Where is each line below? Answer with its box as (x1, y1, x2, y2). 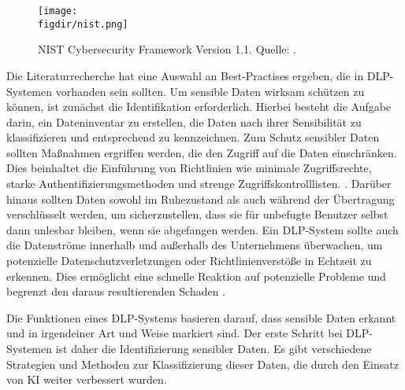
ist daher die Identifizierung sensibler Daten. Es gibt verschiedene (55, 340, 372, 356)
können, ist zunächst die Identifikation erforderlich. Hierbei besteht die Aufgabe (6, 98, 392, 115)
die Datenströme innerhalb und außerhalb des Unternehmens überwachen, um (6, 237, 383, 253)
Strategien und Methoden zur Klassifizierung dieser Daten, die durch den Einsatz (6, 355, 399, 372)
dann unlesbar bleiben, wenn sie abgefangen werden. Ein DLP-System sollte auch (6, 221, 399, 237)
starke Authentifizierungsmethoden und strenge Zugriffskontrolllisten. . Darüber (6, 175, 392, 192)
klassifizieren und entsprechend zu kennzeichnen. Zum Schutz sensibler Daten (6, 129, 380, 145)
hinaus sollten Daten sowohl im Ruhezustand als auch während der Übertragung (6, 190, 395, 207)
